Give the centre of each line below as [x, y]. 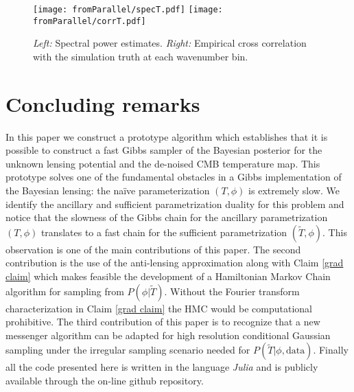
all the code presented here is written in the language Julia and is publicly [162, 367]
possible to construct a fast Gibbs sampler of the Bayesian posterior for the [164, 150]
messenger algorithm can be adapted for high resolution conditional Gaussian [168, 335]
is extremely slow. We [294, 190]
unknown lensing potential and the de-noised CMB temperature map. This [163, 163]
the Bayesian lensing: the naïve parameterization [108, 190]
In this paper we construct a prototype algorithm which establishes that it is [167, 136]
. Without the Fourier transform [232, 291]
